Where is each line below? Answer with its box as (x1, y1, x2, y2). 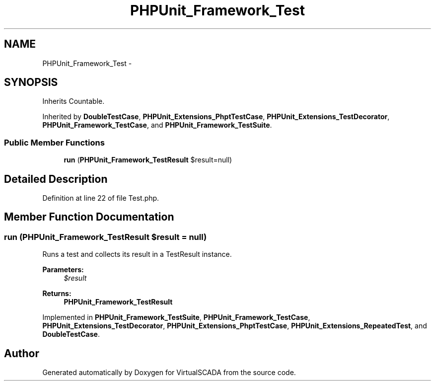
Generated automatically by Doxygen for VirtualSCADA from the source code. (42, 368, 296, 377)
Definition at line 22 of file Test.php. (42, 194, 159, 203)
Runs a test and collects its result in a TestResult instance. (42, 250, 232, 259)
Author (4, 347, 39, 360)
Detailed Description (4, 172, 108, 185)
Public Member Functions (4, 137, 105, 148)
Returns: (42, 289, 72, 298)
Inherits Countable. (42, 97, 105, 106)
